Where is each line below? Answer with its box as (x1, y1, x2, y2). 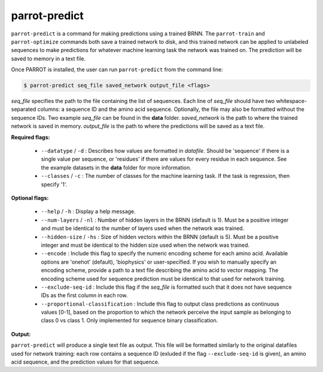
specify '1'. (41, 180, 68, 188)
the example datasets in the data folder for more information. (41, 164, 191, 171)
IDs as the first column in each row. (41, 292, 128, 299)
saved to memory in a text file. (11, 55, 86, 62)
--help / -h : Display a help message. (41, 208, 136, 215)
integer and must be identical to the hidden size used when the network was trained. (41, 241, 250, 249)
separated (11, 105, 36, 113)
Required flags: (11, 134, 50, 141)
